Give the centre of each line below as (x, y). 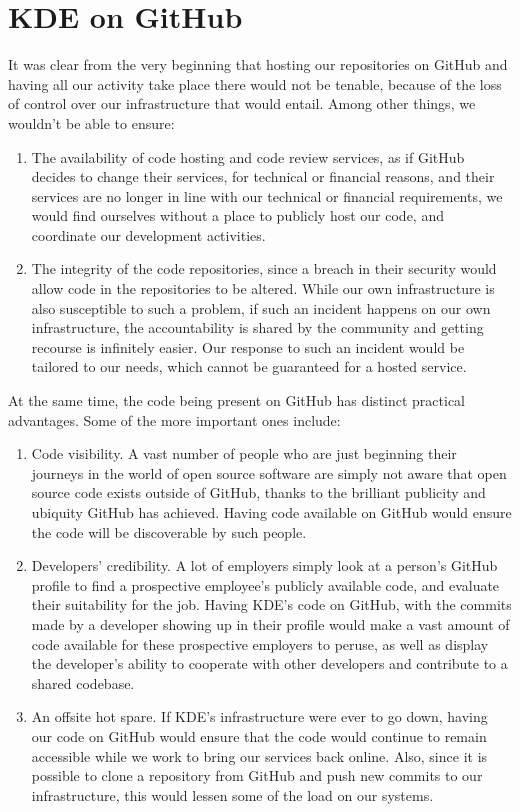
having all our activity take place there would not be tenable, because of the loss (255, 83)
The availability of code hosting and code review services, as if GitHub (248, 156)
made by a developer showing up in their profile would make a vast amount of (270, 623)
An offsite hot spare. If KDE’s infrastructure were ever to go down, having (259, 716)
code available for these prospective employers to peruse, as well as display (260, 643)
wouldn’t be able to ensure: (91, 122)
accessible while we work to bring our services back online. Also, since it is (259, 755)
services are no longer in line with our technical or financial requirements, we (267, 195)
